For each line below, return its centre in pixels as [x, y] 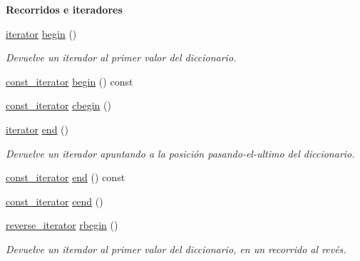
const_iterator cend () [55, 201]
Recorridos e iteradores [64, 9]
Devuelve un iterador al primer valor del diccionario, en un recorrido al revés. [176, 249]
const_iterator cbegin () [58, 105]
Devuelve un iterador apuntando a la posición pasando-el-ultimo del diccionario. [180, 153]
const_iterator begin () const [70, 81]
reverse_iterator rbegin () [62, 225]
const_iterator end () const [66, 177]
